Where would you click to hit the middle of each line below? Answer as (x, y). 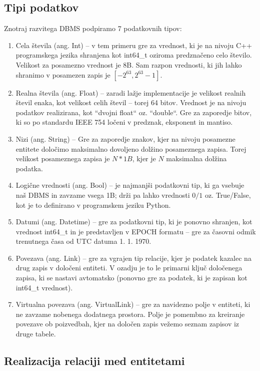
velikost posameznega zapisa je (63, 158)
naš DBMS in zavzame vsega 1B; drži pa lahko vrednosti (103, 195)
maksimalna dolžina (196, 158)
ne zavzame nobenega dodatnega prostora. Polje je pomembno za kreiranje (130, 314)
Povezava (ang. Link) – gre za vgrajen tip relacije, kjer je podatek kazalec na (133, 258)
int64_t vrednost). (44, 287)
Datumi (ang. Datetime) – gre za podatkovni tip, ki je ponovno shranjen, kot (134, 222)
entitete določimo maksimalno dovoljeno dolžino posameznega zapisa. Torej (131, 148)
